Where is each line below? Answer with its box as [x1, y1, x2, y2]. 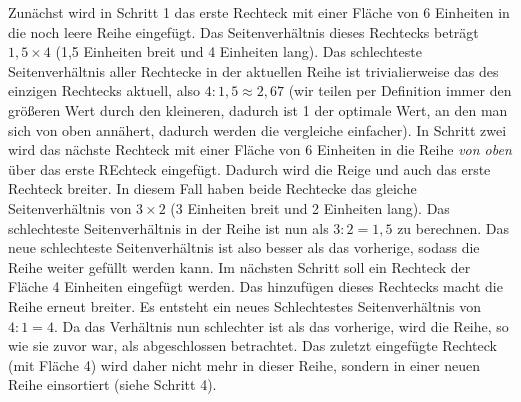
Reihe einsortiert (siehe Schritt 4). [8, 374, 217, 395]
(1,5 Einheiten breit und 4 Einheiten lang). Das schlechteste [55, 41, 422, 62]
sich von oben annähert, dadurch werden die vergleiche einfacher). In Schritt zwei [8, 119, 507, 140]
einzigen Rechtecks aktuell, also [8, 80, 201, 101]
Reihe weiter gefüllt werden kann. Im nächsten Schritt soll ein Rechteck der [8, 256, 471, 277]
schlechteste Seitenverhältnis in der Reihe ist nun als [8, 217, 329, 238]
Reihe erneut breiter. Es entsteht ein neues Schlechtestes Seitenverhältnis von [8, 295, 482, 316]
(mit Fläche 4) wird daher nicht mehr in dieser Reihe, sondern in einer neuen [8, 354, 481, 375]
